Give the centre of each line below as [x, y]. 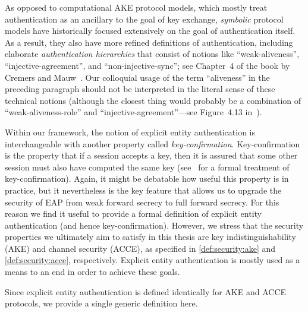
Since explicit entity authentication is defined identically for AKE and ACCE [146, 291]
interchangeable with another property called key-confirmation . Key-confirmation [153, 143]
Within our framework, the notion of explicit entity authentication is [130, 132]
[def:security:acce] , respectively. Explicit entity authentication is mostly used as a [153, 260]
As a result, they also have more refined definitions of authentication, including [149, 42]
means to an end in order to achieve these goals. [92, 272]
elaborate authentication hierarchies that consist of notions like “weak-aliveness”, [152, 54]
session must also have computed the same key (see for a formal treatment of [147, 167]
